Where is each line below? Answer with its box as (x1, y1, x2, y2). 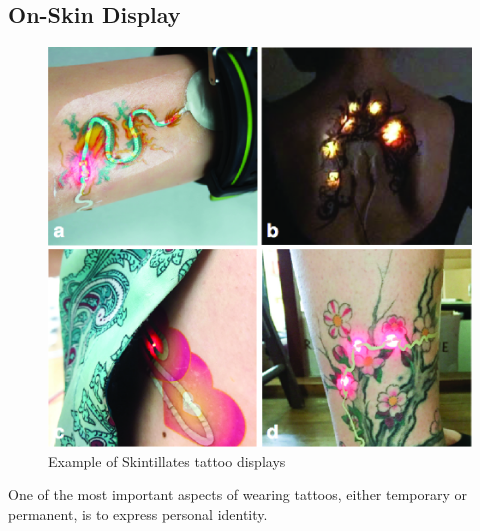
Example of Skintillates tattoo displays (48, 450, 286, 471)
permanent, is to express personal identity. (8, 504, 268, 524)
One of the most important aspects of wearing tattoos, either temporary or (8, 484, 468, 505)
